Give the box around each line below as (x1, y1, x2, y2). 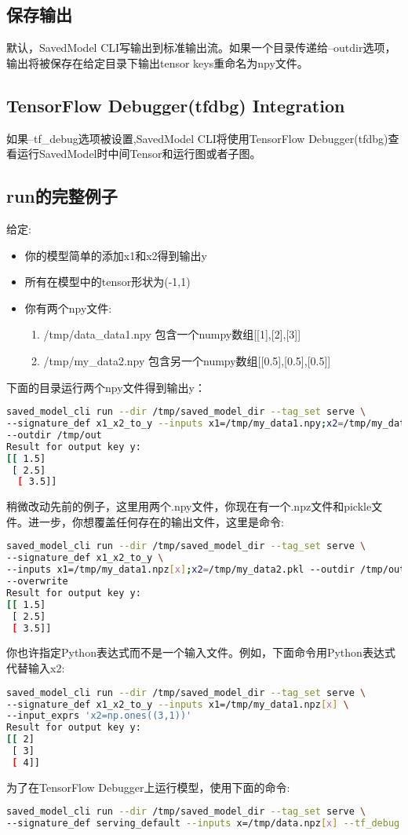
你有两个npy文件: (24, 299, 112, 316)
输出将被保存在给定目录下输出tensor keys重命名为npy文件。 (6, 54, 308, 71)
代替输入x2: (6, 660, 65, 676)
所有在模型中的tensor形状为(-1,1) (24, 273, 191, 290)
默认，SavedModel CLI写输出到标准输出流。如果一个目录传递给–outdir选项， (6, 39, 396, 56)
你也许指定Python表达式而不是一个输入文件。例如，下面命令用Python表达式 (6, 644, 395, 661)
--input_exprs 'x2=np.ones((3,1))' (6, 710, 192, 722)
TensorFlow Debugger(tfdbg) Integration (6, 93, 345, 117)
